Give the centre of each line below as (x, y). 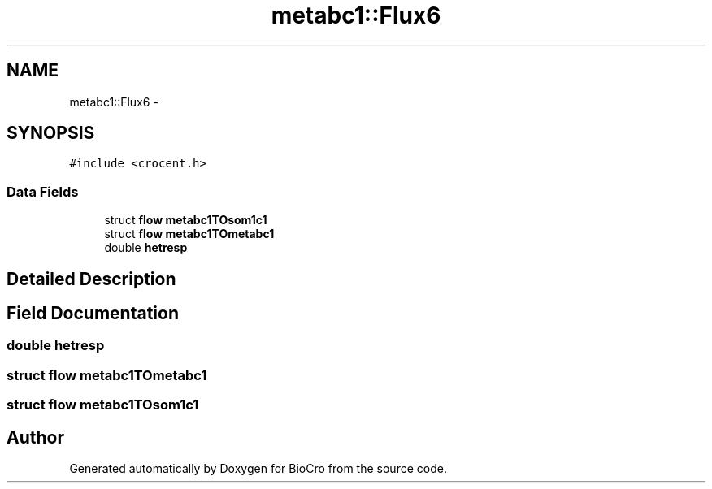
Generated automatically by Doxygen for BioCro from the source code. (258, 469)
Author (35, 437)
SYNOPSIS (51, 133)
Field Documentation (93, 314)
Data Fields (43, 191)
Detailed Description (91, 279)
